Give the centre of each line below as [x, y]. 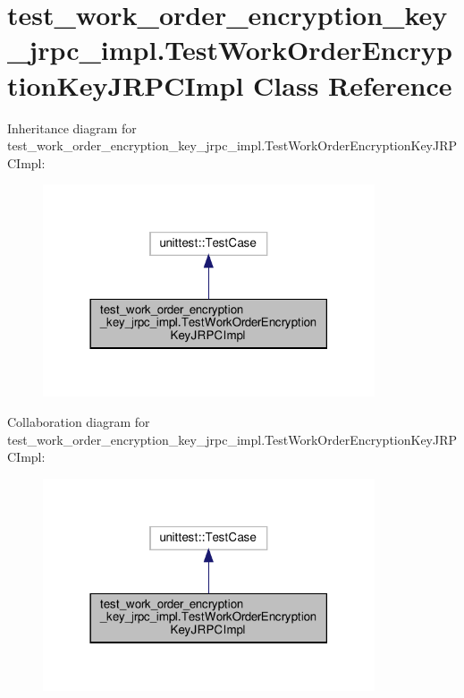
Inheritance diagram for [72, 128]
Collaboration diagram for [79, 421]
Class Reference [353, 85]
